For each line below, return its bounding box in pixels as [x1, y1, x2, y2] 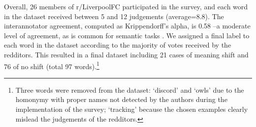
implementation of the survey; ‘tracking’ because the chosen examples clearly [15, 104, 248, 114]
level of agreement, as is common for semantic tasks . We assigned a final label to [4, 30, 250, 40]
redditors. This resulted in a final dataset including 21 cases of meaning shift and [4, 49, 249, 59]
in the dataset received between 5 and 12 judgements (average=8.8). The [4, 11, 224, 21]
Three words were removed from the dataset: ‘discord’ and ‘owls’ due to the [15, 84, 244, 95]
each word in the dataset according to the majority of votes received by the [4, 40, 231, 50]
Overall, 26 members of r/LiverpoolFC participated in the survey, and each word [4, 1, 248, 11]
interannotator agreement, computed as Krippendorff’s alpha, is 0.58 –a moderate [4, 21, 251, 31]
